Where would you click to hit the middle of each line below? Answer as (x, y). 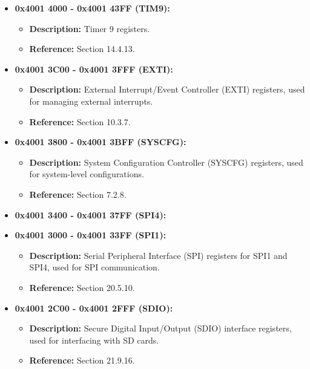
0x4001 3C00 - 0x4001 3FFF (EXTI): (94, 69)
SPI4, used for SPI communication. (94, 267)
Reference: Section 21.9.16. (82, 360)
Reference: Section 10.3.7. (80, 121)
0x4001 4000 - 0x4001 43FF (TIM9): (92, 8)
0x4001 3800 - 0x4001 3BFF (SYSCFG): (101, 142)
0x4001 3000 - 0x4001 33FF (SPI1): (91, 235)
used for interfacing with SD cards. (94, 340)
